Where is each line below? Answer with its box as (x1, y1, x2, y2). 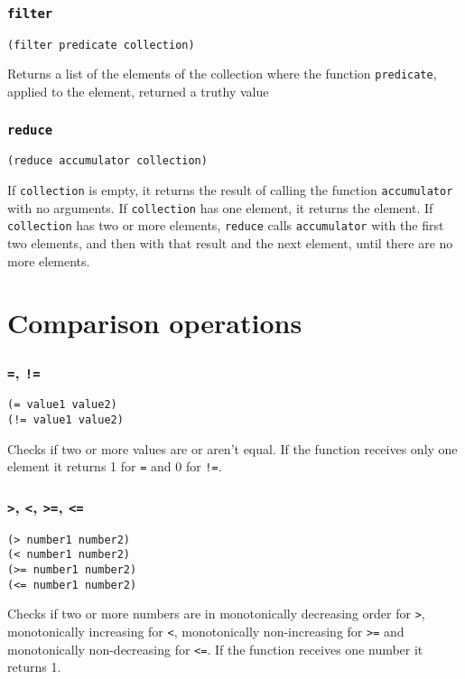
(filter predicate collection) (7, 38, 195, 51)
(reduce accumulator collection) (7, 154, 208, 168)
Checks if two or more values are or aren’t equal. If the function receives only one (7, 439, 458, 458)
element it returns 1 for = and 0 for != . (7, 457, 222, 476)
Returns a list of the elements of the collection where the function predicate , (7, 64, 437, 83)
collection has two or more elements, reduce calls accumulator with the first (7, 216, 444, 235)
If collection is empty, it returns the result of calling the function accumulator (7, 181, 453, 200)
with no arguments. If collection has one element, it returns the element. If (7, 198, 433, 217)
